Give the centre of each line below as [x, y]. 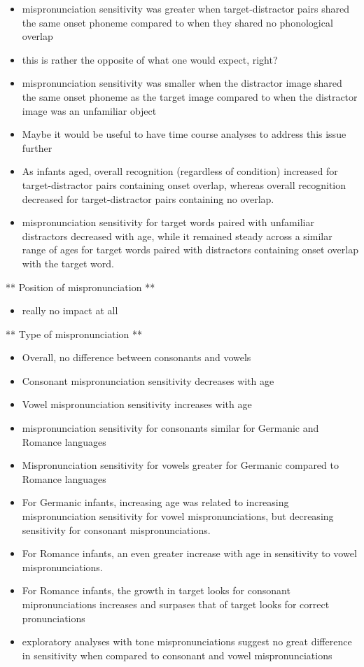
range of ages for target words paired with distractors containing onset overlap [190, 250]
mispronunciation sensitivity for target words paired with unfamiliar [168, 222]
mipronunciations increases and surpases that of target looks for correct [176, 604]
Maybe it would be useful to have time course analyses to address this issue [184, 134]
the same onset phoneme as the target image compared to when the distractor [190, 96]
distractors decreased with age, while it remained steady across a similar [177, 236]
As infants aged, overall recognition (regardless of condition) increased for [180, 171]
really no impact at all [70, 310]
